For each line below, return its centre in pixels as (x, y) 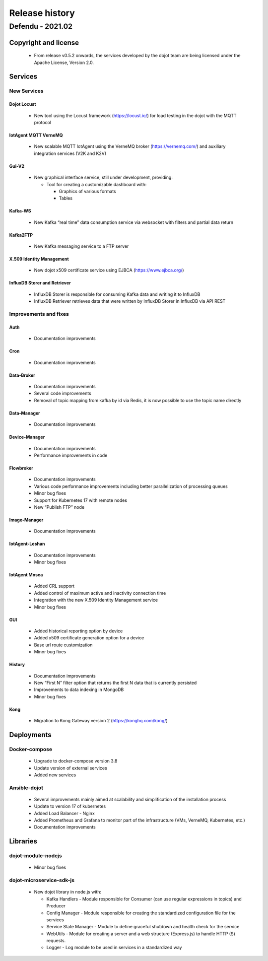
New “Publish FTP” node (59, 507)
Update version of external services (71, 768)
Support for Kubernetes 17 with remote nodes (81, 500)
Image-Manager (26, 520)
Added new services (55, 775)
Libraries (23, 841)
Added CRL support (54, 586)
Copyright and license (44, 42)
